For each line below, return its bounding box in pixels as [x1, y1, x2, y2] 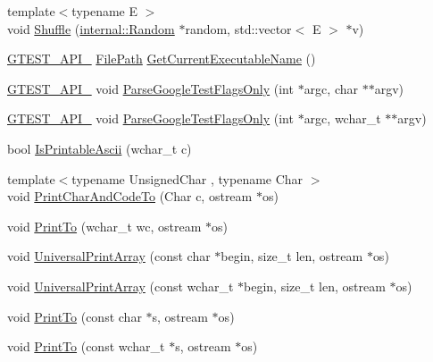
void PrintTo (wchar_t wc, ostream [7, 216, 202, 235]
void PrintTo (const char [7, 307, 142, 325]
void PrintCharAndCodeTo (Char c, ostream [7, 187, 253, 206]
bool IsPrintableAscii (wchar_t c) [7, 139, 192, 157]
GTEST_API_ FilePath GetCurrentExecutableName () [7, 49, 316, 68]
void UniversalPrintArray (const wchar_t [7, 276, 234, 295]
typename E [71, 2, 138, 20]
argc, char [304, 79, 358, 97]
